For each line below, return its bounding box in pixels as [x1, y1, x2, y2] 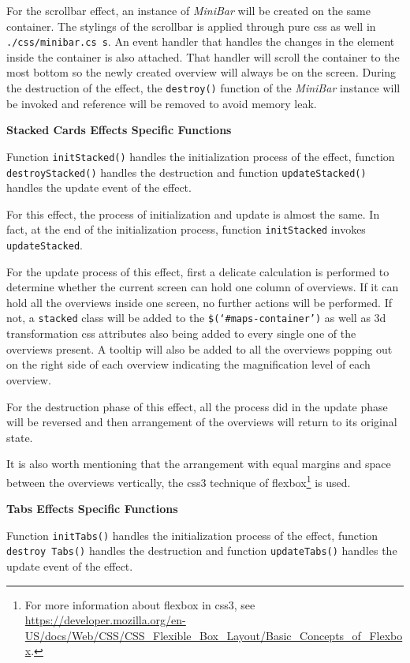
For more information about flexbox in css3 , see [24, 596, 255, 612]
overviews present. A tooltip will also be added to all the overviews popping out [6, 340, 393, 357]
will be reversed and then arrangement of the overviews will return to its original [6, 414, 397, 430]
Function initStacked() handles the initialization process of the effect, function [6, 148, 395, 164]
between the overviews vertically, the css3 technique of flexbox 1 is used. [6, 471, 351, 490]
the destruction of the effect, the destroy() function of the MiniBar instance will [6, 80, 401, 96]
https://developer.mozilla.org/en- [24, 612, 186, 628]
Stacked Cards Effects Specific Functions [6, 122, 232, 138]
